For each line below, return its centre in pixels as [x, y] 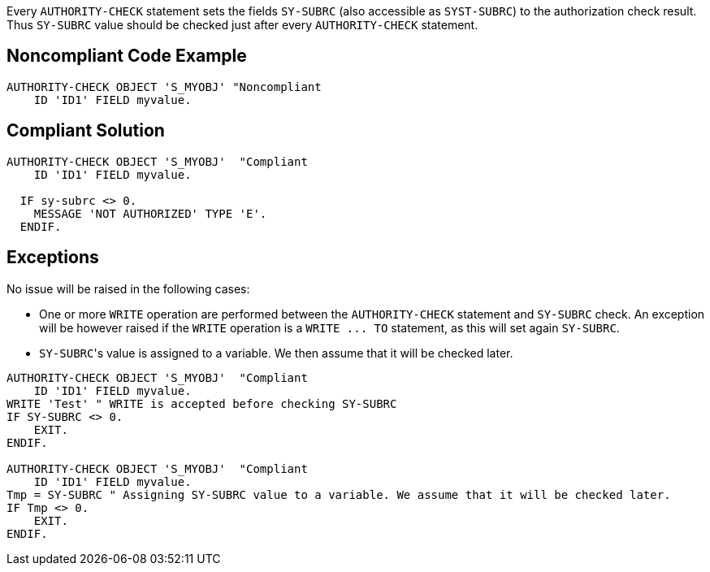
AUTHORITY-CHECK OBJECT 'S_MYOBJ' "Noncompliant [164, 87]
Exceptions [53, 258]
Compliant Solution [86, 131]
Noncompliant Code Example [127, 56]
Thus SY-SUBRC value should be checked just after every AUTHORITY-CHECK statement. [242, 25]
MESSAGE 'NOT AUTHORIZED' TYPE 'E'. [150, 213]
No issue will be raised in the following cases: [128, 288]
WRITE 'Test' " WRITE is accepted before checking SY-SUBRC [202, 403]
